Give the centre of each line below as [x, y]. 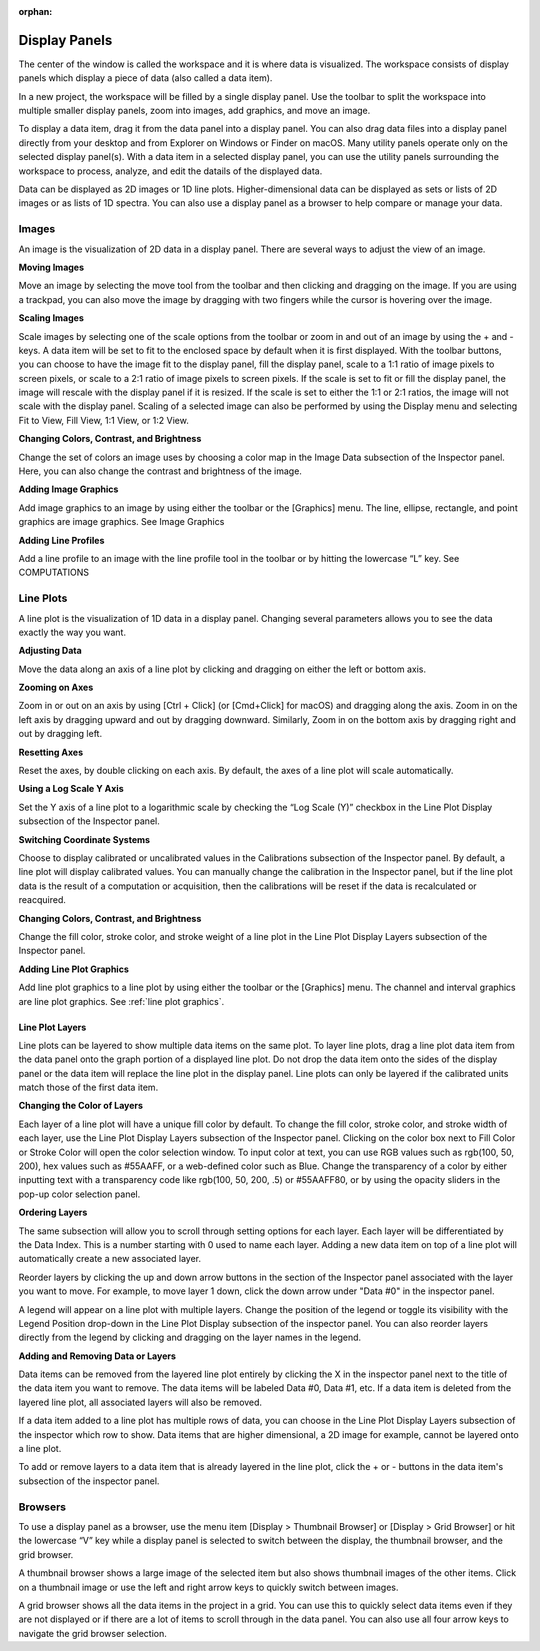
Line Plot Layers [52, 1027]
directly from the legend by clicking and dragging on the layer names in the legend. [190, 1337]
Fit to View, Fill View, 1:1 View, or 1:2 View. [103, 420]
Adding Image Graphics [68, 489]
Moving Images [51, 267]
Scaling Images [51, 318]
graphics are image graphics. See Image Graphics [121, 522]
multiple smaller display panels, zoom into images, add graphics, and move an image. [194, 111]
